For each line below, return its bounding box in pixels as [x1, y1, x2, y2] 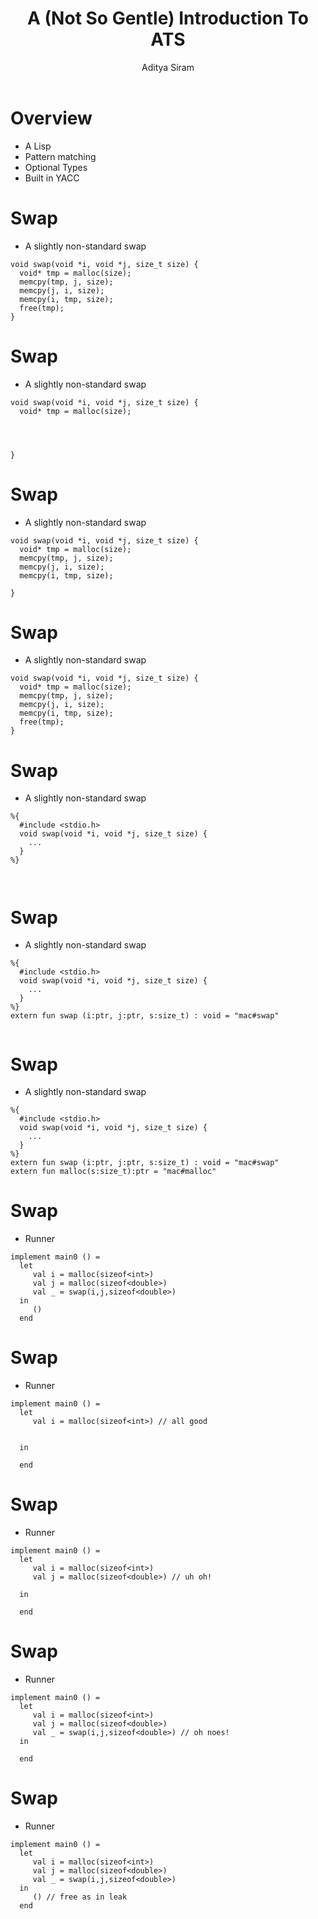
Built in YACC [24, 172, 80, 184]
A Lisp [24, 140, 52, 152]
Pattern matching [24, 150, 97, 162]
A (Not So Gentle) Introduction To [27, 7, 309, 30]
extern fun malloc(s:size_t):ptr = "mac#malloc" [10, 1167, 217, 1177]
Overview [10, 107, 93, 129]
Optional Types [24, 161, 88, 173]
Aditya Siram [141, 61, 195, 73]
